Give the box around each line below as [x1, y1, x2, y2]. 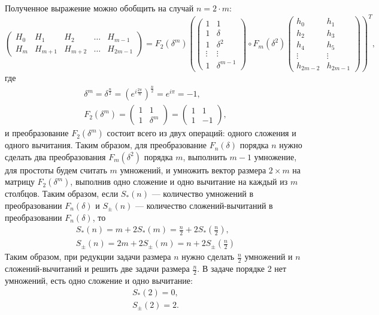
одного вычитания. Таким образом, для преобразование [5, 139, 207, 151]
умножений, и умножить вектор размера [120, 163, 266, 176]
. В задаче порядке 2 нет [197, 262, 287, 275]
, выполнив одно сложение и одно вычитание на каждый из [70, 175, 288, 188]
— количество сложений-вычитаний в [135, 199, 273, 211]
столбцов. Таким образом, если [5, 187, 119, 200]
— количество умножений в [151, 187, 254, 200]
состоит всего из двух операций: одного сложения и [107, 127, 296, 139]
